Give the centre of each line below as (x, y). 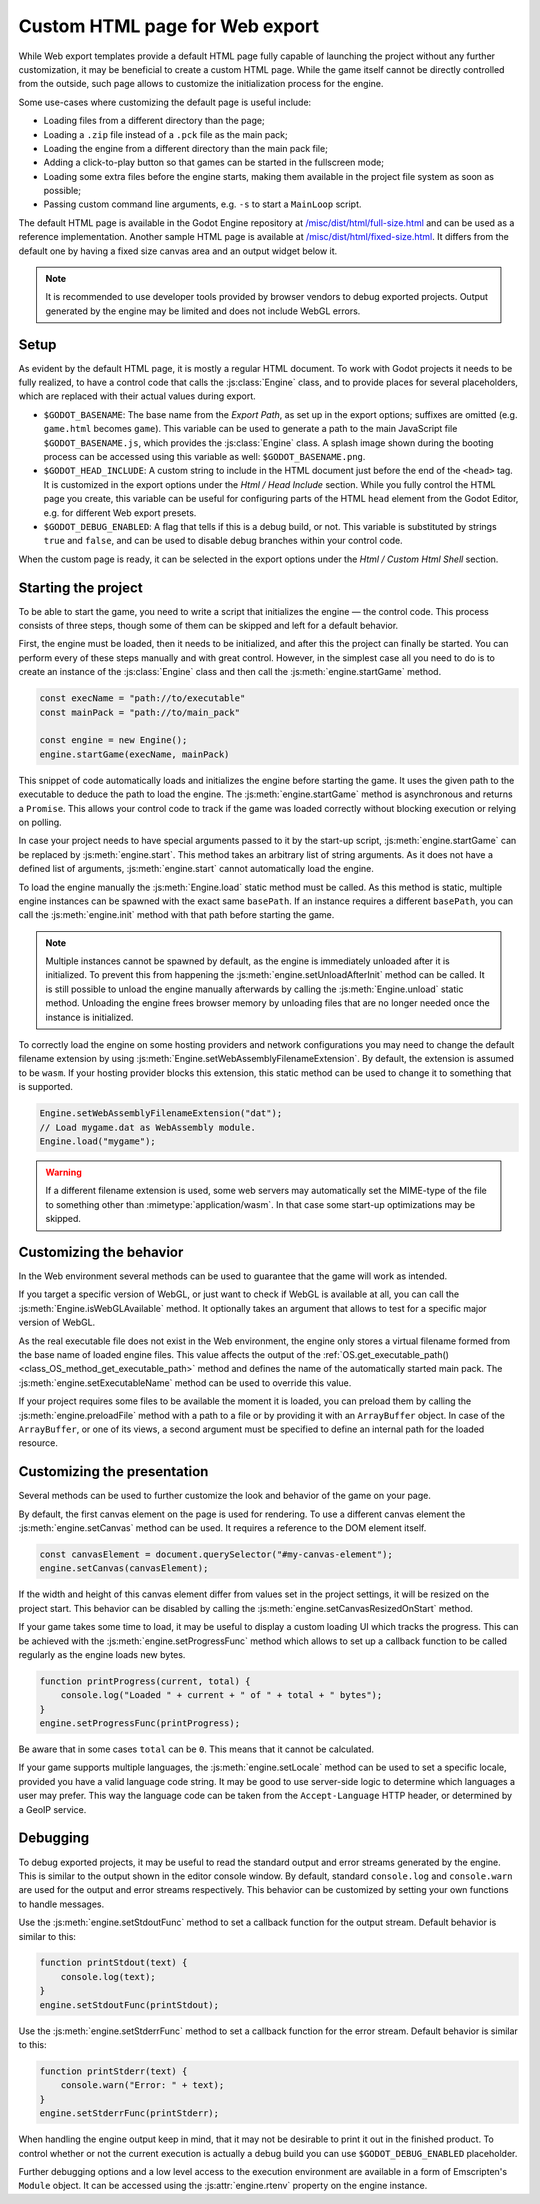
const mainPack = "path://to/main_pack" (139, 712)
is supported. (46, 1087)
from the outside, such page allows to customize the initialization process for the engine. (201, 84)
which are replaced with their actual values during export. (137, 396)
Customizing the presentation (113, 1471)
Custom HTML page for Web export (169, 26)
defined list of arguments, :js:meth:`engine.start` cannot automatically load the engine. (196, 869)
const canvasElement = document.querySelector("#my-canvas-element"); (216, 1554)
